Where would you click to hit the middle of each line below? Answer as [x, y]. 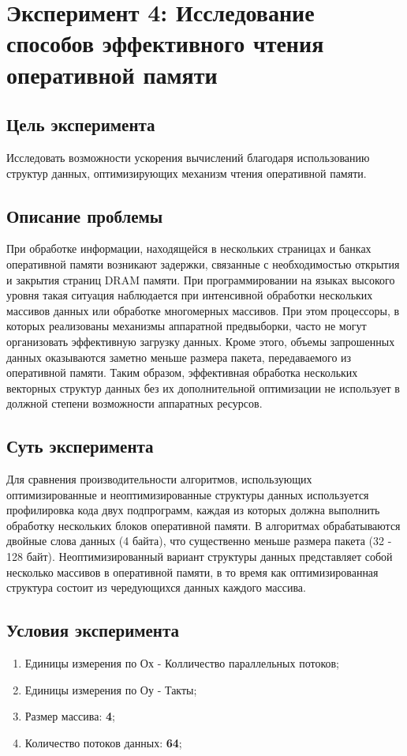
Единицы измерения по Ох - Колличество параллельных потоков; [182, 663]
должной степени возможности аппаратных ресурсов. [134, 403]
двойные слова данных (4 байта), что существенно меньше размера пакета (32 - [199, 541]
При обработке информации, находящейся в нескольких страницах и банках [189, 248]
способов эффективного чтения [165, 43]
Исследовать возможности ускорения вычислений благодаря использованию [188, 157]
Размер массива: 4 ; [70, 716]
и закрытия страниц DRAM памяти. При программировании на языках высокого [201, 279]
